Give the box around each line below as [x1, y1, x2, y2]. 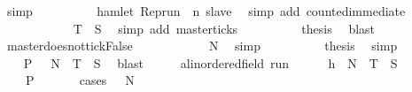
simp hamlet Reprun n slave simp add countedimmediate [6, 2, 406, 19]
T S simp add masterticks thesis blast [73, 19, 376, 37]
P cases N [25, 71, 135, 89]
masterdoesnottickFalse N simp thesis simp [6, 36, 398, 55]
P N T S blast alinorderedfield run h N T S [23, 53, 398, 72]
